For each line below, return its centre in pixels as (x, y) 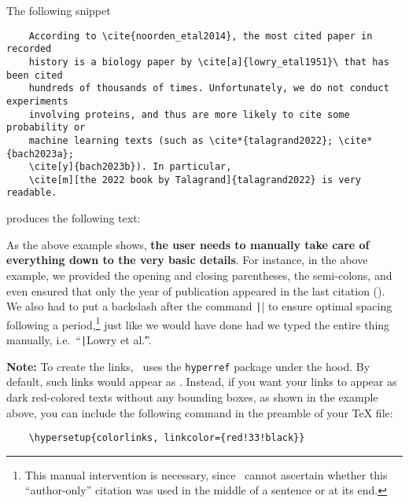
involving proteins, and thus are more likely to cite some (189, 114)
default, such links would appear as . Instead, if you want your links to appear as (202, 382)
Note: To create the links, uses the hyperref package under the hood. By (188, 366)
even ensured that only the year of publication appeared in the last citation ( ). (196, 290)
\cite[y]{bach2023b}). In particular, (130, 167)
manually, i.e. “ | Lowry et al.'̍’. (79, 340)
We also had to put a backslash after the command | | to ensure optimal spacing (199, 306)
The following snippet (59, 10)
